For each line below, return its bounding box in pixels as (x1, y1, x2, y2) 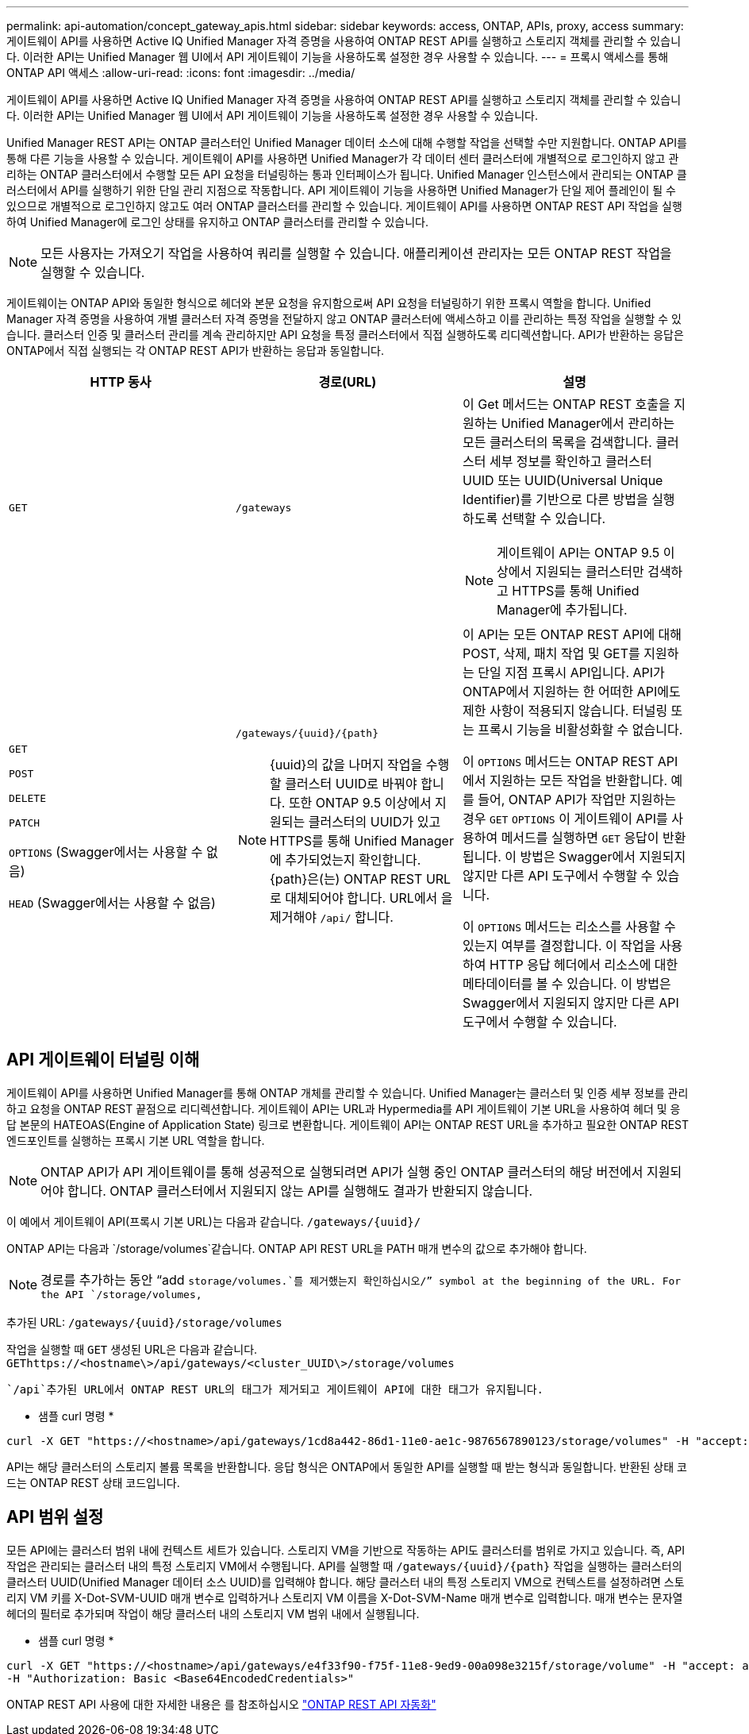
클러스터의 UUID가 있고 (308, 813, 441, 830)
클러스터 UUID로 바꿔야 (285, 775, 417, 792)
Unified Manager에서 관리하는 (501, 415, 675, 431)
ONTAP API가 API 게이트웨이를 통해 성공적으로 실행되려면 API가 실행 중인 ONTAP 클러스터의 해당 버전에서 (40, 1163, 643, 1180)
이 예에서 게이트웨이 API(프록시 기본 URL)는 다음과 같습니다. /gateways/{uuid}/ (6, 1214, 421, 1228)
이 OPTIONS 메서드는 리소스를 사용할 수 (462, 919, 676, 934)
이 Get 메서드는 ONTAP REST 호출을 (462, 396, 670, 412)
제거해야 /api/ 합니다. (270, 908, 394, 925)
